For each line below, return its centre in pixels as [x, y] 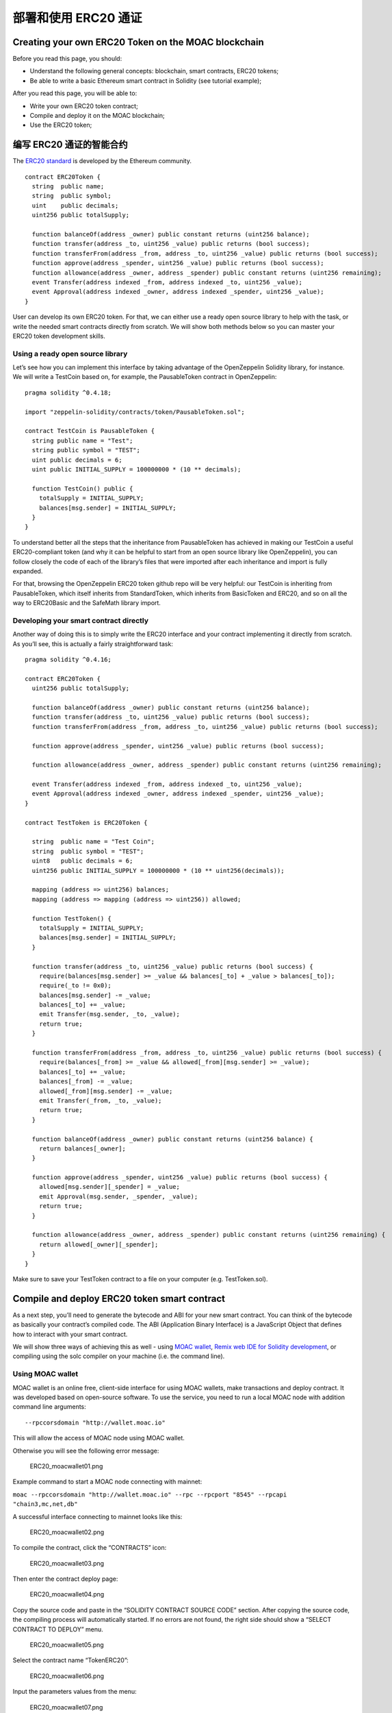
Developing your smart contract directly [80, 620]
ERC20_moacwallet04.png [67, 1594]
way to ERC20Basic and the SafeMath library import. [87, 603]
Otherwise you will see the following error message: [86, 1451]
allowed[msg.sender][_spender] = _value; [109, 1187]
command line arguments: [50, 1407]
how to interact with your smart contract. [70, 1334]
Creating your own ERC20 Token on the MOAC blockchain [139, 42]
